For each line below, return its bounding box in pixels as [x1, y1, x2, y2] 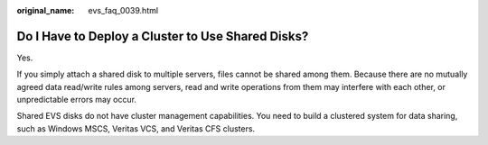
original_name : [16, 5, 75, 15]
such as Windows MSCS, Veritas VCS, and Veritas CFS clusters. [16, 122, 256, 134]
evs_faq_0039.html [88, 5, 158, 15]
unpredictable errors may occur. [16, 95, 137, 105]
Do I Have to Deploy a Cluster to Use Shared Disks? [16, 28, 309, 44]
